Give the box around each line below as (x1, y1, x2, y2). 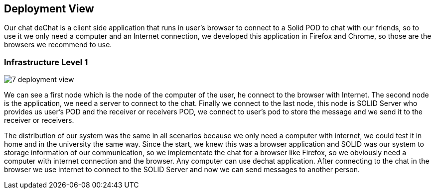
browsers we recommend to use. (4, 40, 112, 49)
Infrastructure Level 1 (4, 57, 88, 67)
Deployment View (4, 2, 94, 15)
